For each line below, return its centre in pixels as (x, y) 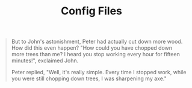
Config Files (91, 11)
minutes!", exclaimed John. (45, 60)
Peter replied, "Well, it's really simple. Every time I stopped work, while (99, 72)
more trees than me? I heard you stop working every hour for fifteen (95, 54)
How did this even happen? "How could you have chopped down (92, 48)
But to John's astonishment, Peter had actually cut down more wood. (97, 42)
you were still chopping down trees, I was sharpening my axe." (89, 78)
